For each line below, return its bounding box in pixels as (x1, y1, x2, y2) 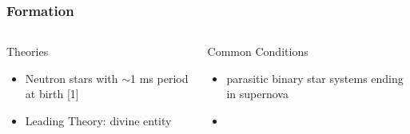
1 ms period (130, 69, 189, 86)
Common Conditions (207, 43, 308, 60)
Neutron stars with (25, 69, 118, 86)
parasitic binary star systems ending (226, 69, 404, 86)
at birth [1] (25, 85, 79, 102)
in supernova (226, 85, 289, 102)
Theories (6, 43, 49, 60)
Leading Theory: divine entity (25, 112, 172, 128)
